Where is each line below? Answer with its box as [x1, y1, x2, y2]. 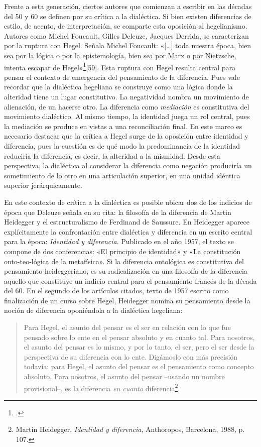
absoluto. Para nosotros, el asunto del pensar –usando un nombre [24, 371, 225, 382]
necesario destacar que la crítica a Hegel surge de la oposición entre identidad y [4, 131, 248, 141]
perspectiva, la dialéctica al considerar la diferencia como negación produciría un [4, 160, 252, 171]
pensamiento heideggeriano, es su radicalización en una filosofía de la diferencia [4, 266, 247, 276]
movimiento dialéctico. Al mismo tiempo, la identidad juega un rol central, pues [4, 111, 250, 122]
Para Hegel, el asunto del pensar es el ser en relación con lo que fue [24, 322, 231, 332]
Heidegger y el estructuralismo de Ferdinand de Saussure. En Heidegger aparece [4, 216, 250, 227]
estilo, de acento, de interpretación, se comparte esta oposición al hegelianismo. [4, 21, 247, 31]
